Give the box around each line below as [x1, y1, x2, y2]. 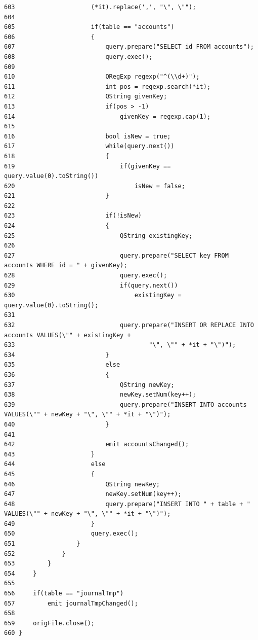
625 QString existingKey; [4, 232, 193, 239]
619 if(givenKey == [4, 162, 171, 170]
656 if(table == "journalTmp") [4, 590, 124, 597]
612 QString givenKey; [4, 93, 167, 100]
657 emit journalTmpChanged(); [4, 599, 138, 607]
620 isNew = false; [4, 182, 185, 190]
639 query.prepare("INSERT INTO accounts [4, 401, 247, 408]
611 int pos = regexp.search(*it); [4, 83, 211, 90]
